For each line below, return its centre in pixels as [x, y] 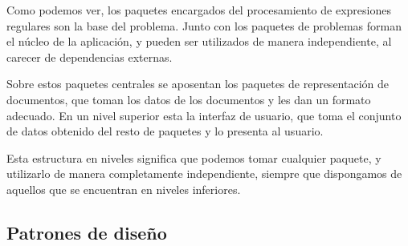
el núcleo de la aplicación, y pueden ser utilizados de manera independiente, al [199, 41]
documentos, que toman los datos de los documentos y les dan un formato [189, 99]
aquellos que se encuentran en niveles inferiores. [124, 189]
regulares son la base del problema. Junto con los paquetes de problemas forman [204, 25]
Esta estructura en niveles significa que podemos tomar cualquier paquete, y [194, 157]
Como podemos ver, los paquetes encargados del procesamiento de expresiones [199, 10]
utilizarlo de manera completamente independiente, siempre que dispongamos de [204, 173]
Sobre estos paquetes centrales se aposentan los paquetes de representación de [198, 84]
